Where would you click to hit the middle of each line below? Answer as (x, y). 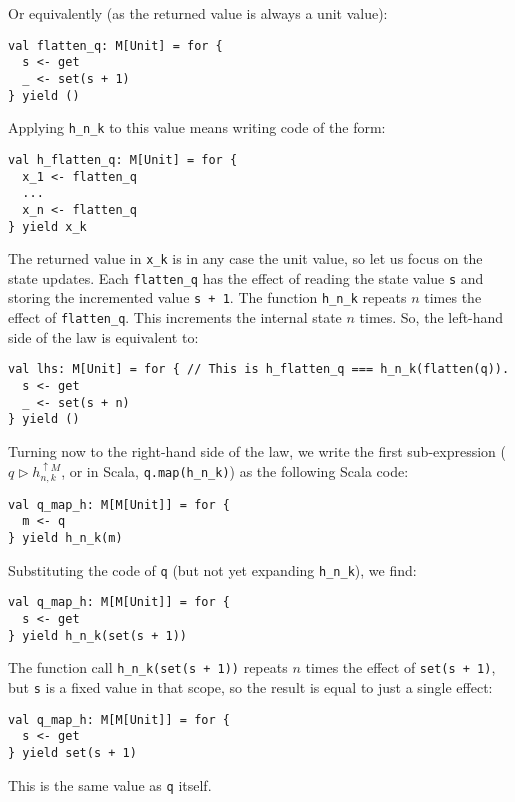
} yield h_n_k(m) (65, 538)
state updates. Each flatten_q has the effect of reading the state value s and (246, 277)
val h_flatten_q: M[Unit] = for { (123, 159)
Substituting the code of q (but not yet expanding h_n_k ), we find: (212, 569)
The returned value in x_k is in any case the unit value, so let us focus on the (245, 258)
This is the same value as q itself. (110, 784)
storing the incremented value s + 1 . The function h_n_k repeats (207, 297)
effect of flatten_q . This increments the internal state (175, 317)
